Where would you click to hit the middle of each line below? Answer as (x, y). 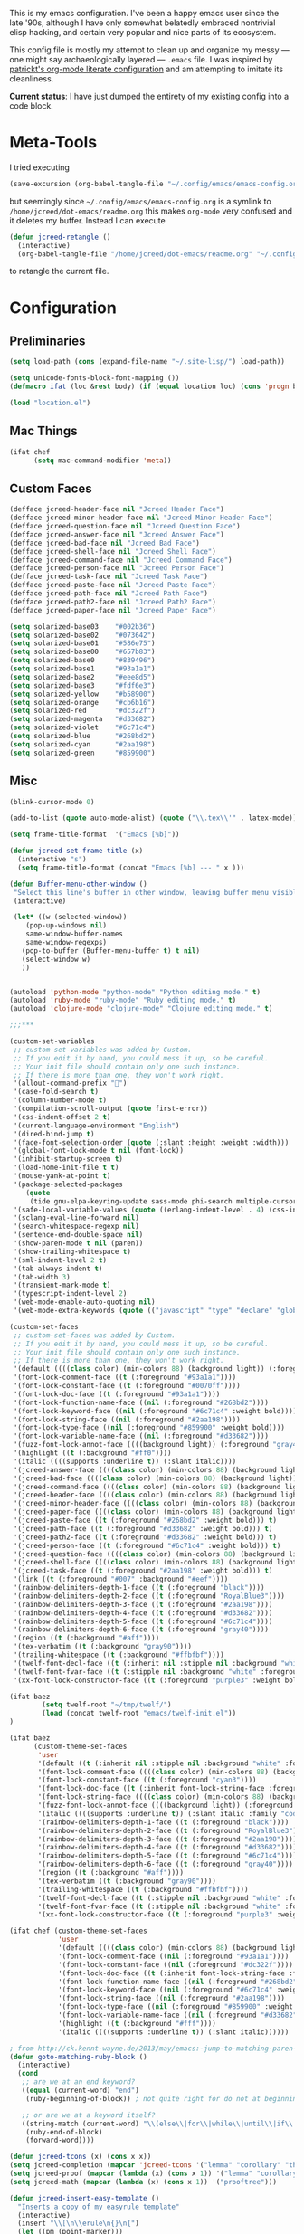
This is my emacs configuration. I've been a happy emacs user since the (144, 13)
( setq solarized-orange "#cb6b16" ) (82, 702)
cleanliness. (32, 79)
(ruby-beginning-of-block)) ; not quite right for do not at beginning (163, 2098)
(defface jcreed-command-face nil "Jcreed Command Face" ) (121, 560)
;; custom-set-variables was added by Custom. (103, 1050)
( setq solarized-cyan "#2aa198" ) (82, 744)
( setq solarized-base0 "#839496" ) (82, 661)
